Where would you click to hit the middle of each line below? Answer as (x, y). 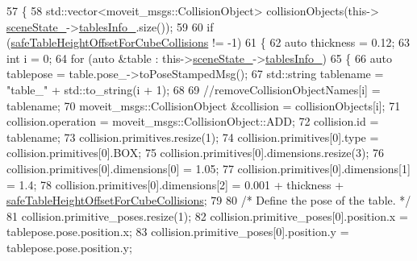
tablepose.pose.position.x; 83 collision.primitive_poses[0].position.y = (178, 232)
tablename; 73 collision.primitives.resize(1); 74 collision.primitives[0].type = (193, 137)
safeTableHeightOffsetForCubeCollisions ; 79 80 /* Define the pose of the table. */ (209, 200)
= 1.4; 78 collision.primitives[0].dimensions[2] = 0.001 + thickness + (175, 184)
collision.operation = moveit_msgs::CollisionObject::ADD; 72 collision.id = (193, 121)
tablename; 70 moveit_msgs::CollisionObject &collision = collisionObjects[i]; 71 (204, 105)
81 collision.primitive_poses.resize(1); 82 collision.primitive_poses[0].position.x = (207, 215)
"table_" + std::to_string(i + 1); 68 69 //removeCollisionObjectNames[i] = (194, 89)
